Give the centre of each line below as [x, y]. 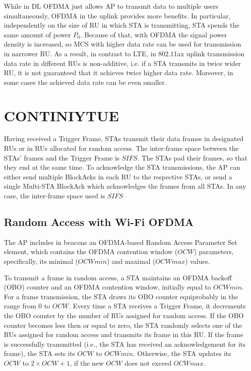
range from [20, 306]
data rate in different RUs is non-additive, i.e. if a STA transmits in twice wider [123, 63]
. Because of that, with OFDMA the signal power [154, 34]
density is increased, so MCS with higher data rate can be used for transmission [123, 44]
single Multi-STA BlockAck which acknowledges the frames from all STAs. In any [125, 186]
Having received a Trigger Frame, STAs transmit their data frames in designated [124, 138]
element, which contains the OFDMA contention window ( [91, 251]
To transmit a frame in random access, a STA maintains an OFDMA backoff [118, 277]
